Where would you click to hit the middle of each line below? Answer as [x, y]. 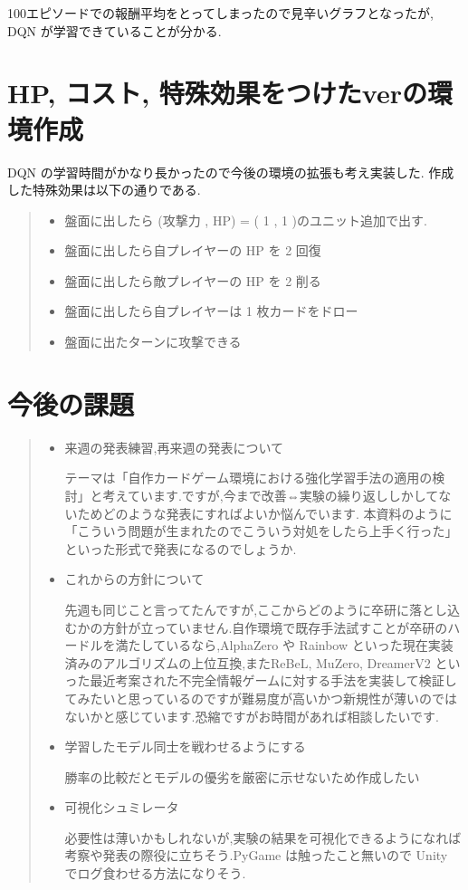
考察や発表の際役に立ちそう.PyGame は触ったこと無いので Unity [256, 855]
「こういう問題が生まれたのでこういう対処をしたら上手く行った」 [261, 531]
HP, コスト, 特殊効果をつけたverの [217, 93]
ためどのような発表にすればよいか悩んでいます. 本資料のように [265, 513]
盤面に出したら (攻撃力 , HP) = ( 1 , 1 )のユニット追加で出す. [246, 220]
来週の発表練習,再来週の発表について [174, 447]
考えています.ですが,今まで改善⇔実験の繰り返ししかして [271, 495]
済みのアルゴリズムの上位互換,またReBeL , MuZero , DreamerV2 [248, 662]
